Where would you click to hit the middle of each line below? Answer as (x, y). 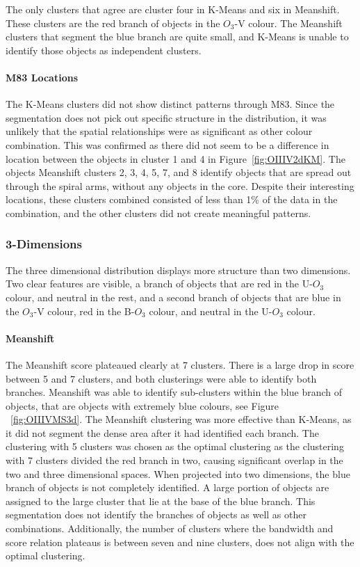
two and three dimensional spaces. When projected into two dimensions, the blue (178, 473)
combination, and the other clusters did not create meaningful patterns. (158, 213)
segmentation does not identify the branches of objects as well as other (156, 514)
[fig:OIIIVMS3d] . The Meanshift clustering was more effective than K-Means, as (181, 419)
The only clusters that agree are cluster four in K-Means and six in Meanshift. (173, 9)
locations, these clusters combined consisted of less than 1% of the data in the (172, 199)
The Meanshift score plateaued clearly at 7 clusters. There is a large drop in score (180, 364)
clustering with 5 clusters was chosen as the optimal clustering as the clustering (175, 446)
